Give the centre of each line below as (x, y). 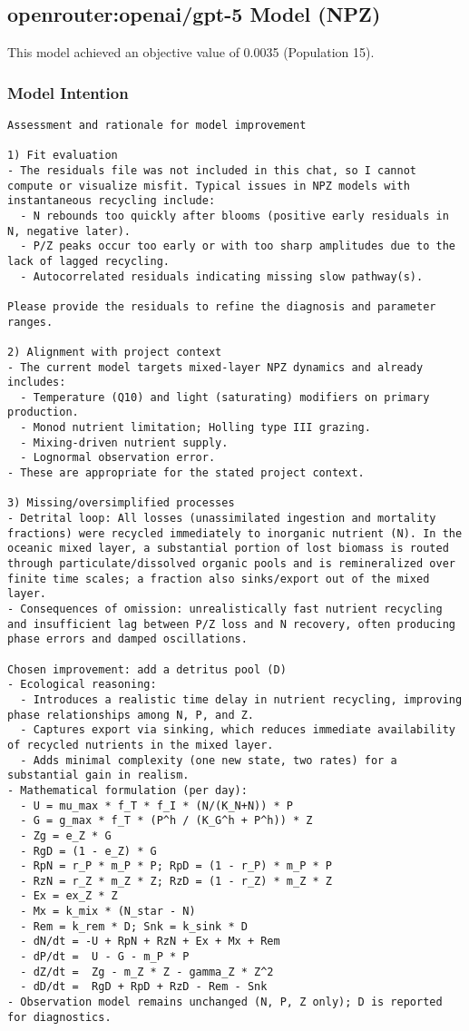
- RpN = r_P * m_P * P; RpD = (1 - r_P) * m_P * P (176, 866)
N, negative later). (69, 231)
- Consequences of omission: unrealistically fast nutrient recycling (225, 609)
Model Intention (68, 92)
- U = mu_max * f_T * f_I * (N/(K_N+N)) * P (156, 805)
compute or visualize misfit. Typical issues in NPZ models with (209, 186)
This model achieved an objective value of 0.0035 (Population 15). (191, 52)
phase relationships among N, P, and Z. (131, 715)
